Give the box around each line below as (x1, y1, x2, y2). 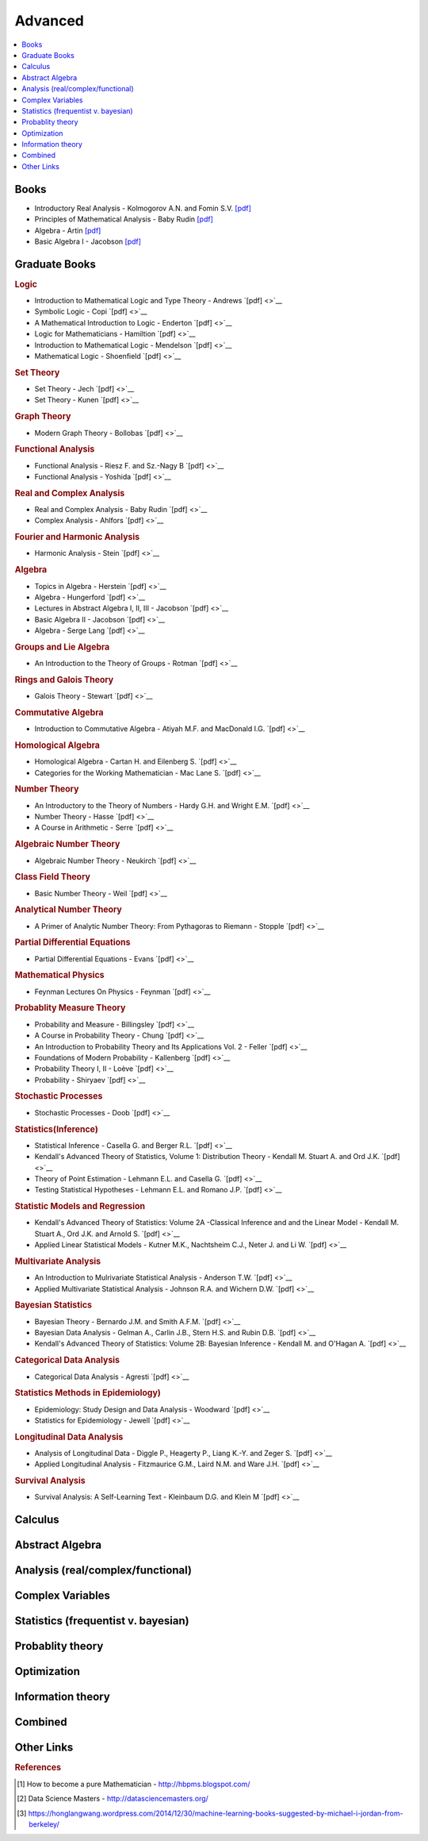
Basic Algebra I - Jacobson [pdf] (34, 237, 142, 246)
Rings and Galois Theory (14, 674, 114, 685)
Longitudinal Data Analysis (14, 1431, 124, 1442)
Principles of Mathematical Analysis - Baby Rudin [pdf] (34, 214, 214, 224)
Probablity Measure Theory (14, 1003, 126, 1014)
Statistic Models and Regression (14, 1201, 146, 1212)
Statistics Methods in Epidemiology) (14, 1388, 162, 1399)
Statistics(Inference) (14, 1123, 98, 1134)
